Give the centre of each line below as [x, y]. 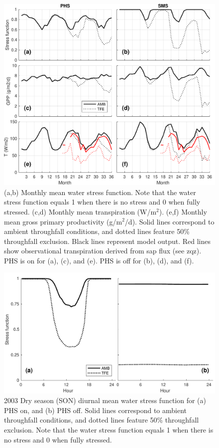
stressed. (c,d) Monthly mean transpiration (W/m [80, 211]
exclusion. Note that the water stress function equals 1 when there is [109, 430]
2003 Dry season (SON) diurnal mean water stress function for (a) [105, 400]
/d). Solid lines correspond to [169, 221]
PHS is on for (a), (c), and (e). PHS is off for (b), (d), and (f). [99, 260]
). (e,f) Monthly [183, 211]
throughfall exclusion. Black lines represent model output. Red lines [108, 241]
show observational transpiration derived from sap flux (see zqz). [103, 251]
